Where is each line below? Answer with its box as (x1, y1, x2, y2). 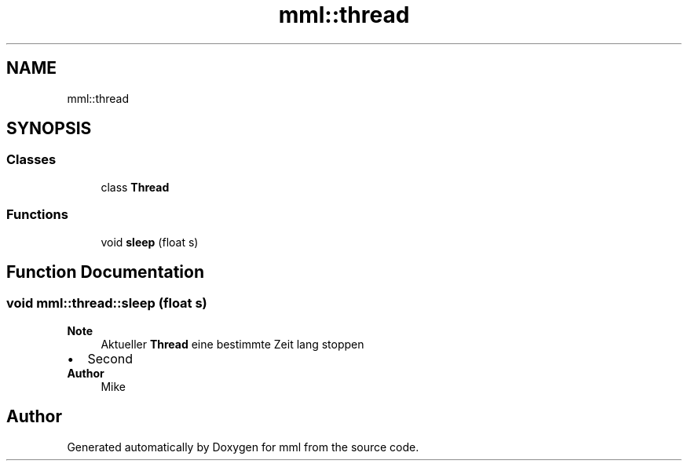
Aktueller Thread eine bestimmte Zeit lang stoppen (101, 337, 364, 351)
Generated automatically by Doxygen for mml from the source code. (67, 440, 419, 454)
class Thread (101, 180, 170, 194)
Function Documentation (6, 261, 204, 282)
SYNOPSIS (6, 119, 92, 139)
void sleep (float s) (101, 235, 199, 249)
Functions (6, 206, 68, 223)
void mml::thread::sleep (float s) (6, 295, 207, 312)
